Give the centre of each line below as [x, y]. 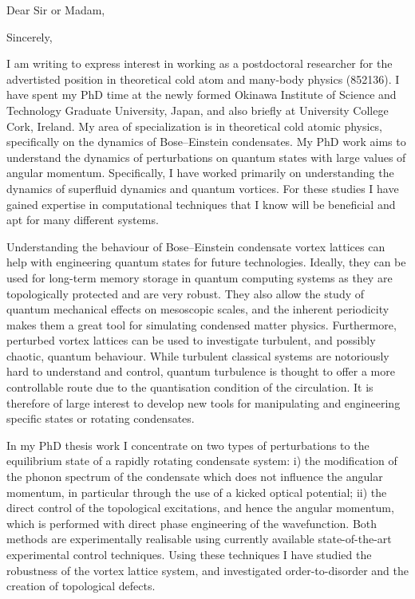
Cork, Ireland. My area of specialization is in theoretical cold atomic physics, [195, 126]
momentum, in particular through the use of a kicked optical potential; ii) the [197, 492]
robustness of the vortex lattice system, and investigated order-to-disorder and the [207, 570]
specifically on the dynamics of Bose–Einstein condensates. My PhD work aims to [206, 142]
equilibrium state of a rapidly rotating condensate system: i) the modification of [202, 461]
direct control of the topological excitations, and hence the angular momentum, [200, 508]
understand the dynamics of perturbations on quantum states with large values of [206, 157]
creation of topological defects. [81, 586]
